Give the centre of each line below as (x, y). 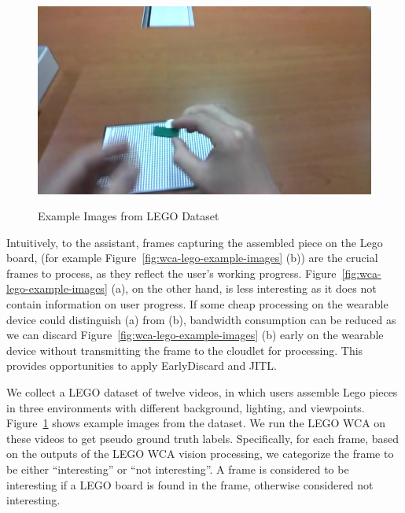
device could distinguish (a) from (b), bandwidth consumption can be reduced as (201, 319)
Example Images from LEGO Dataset (129, 216)
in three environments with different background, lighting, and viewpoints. (186, 407)
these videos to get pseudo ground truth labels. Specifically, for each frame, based (203, 438)
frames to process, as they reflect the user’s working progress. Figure (171, 273)
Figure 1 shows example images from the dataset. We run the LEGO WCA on (196, 423)
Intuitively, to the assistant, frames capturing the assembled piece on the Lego (195, 242)
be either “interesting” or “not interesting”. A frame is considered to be (178, 469)
